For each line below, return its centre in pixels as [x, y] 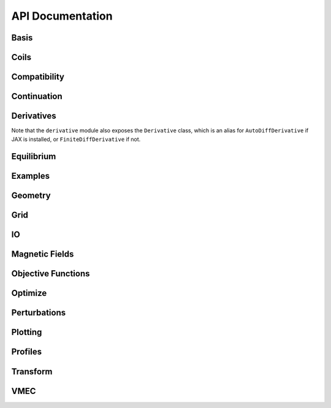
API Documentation [62, 16]
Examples [31, 176]
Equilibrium [34, 157]
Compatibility [38, 77]
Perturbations [39, 313]
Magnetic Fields [43, 254]
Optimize [29, 293]
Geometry [31, 196]
